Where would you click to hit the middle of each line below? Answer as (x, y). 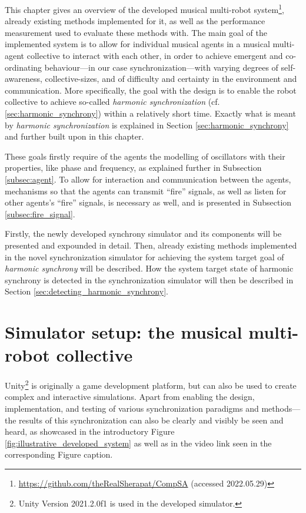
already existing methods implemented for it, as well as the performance (135, 21)
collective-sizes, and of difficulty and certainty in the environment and (171, 79)
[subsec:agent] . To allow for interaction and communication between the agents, (148, 179)
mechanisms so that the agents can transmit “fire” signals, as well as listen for (146, 191)
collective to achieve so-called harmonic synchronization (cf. (112, 102)
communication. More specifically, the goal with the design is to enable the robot (151, 90)
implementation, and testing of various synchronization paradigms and (132, 408)
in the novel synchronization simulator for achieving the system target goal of (144, 256)
